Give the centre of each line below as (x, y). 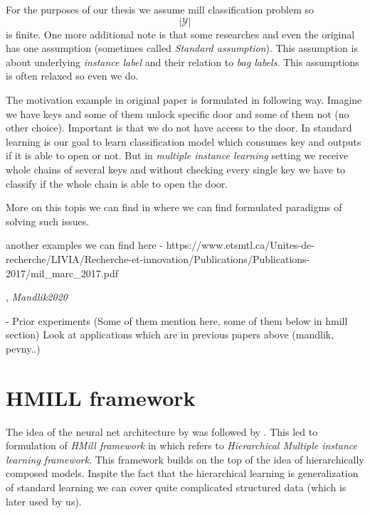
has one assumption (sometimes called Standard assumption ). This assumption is (182, 48)
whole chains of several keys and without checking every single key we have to (176, 169)
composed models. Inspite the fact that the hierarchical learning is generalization (182, 473)
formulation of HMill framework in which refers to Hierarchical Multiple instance (181, 445)
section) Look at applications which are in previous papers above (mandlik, (170, 334)
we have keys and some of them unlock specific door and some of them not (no (178, 113)
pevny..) (23, 348)
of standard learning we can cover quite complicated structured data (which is (176, 487)
